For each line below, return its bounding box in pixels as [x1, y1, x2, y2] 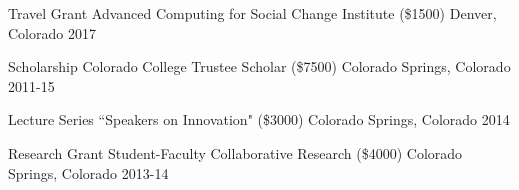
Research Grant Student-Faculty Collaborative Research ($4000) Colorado [8, 142, 463, 163]
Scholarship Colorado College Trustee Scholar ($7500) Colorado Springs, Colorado [8, 56, 511, 77]
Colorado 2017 [8, 22, 96, 43]
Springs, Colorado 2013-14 [8, 162, 169, 183]
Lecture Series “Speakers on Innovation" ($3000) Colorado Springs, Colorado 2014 [8, 109, 510, 130]
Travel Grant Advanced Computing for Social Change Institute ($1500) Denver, [8, 3, 497, 23]
